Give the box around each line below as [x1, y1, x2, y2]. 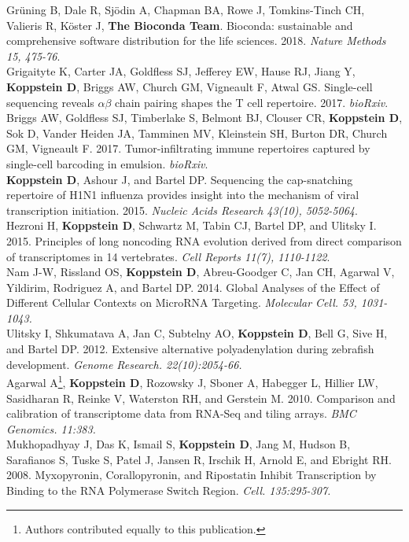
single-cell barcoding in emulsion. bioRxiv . [6, 155, 208, 171]
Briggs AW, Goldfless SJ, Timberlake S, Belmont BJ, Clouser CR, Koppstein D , [6, 109, 403, 126]
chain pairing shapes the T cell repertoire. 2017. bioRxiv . [115, 94, 389, 110]
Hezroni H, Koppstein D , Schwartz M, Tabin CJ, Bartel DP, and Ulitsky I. [6, 217, 377, 234]
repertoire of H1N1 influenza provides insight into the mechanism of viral [6, 186, 359, 203]
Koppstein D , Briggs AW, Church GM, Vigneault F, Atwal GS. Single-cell [6, 78, 373, 94]
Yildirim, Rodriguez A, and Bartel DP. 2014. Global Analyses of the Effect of [6, 278, 380, 295]
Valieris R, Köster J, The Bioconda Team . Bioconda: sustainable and [6, 17, 353, 33]
